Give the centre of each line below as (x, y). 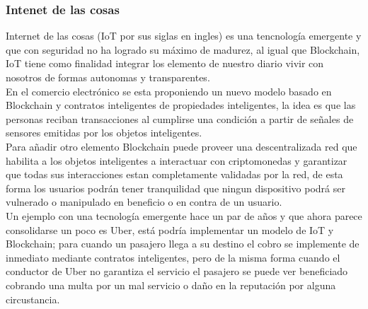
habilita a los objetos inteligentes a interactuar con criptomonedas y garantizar (177, 160)
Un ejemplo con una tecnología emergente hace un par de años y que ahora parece (184, 215)
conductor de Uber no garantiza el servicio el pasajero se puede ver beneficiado (177, 271)
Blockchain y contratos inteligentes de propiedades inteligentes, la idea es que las (181, 105)
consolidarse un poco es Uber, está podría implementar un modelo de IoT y (170, 229)
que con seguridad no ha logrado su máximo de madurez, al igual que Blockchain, (183, 49)
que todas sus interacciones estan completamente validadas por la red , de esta (174, 174)
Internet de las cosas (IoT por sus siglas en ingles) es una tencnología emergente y (184, 36)
